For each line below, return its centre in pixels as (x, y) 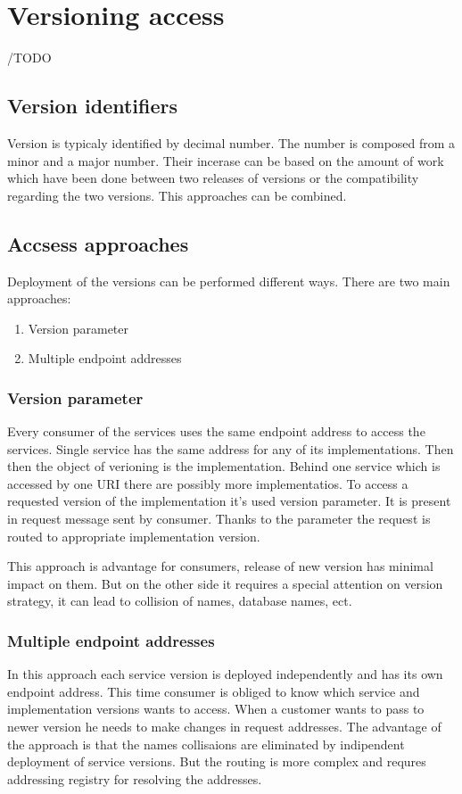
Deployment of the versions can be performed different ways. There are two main (229, 281)
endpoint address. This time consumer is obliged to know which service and (214, 691)
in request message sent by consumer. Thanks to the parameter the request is (219, 519)
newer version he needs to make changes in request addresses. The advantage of (224, 727)
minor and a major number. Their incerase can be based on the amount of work (226, 160)
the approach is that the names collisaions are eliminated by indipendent (206, 744)
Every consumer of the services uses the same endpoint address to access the (216, 431)
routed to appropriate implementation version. (134, 536)
